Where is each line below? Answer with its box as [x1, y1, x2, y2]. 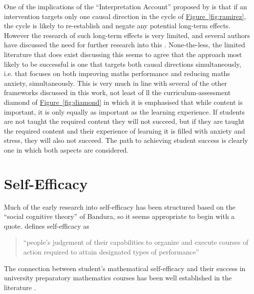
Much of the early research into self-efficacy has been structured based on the [4, 201, 235, 212]
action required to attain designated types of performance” [23, 247, 199, 256]
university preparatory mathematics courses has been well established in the [4, 273, 232, 283]
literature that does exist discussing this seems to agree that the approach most [4, 49, 242, 59]
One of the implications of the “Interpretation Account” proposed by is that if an [4, 1, 247, 11]
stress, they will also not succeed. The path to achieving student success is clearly [4, 135, 248, 145]
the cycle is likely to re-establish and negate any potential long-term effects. [4, 20, 231, 31]
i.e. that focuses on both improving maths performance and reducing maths [4, 68, 230, 78]
